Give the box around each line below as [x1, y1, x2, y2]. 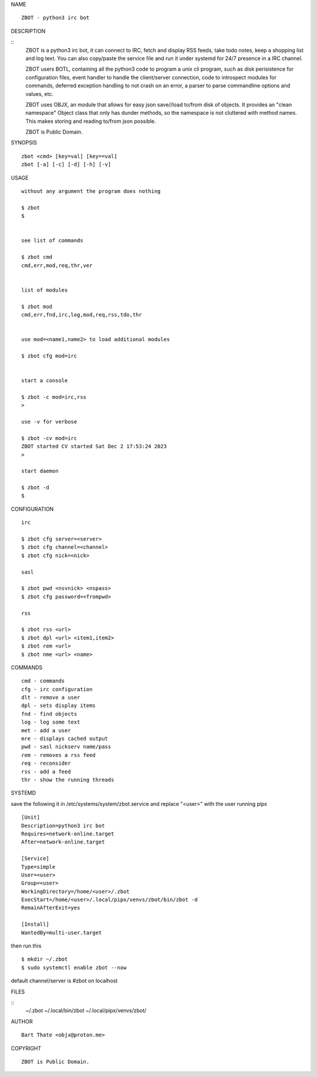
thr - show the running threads [21, 776, 114, 783]
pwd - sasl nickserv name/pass [21, 743, 112, 750]
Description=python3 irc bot [21, 822, 105, 829]
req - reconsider [21, 760, 71, 767]
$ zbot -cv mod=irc [21, 435, 77, 441]
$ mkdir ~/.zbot [21, 956, 68, 963]
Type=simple [21, 863, 56, 870]
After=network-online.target [21, 839, 105, 845]
